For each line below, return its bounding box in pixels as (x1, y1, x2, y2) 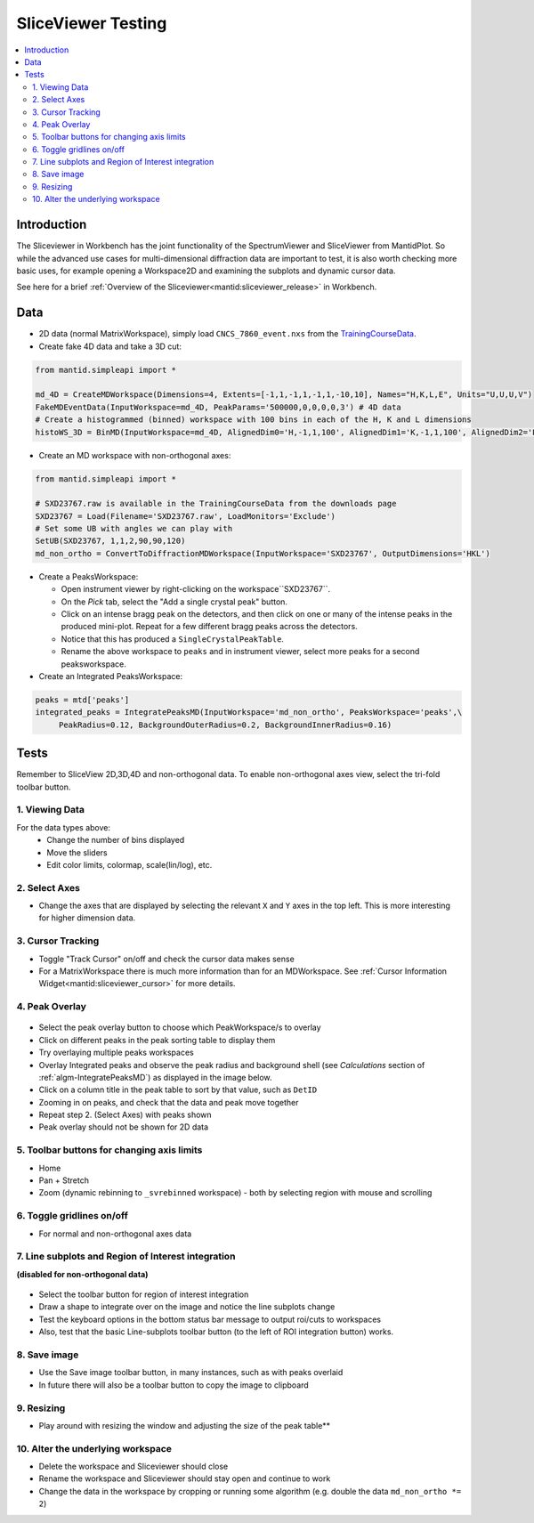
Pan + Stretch (38, 1175, 89, 1186)
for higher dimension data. (38, 912, 136, 923)
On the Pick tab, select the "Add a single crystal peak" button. (61, 596, 288, 607)
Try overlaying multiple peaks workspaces (38, 1047, 195, 1058)
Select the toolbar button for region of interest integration (38, 1289, 249, 1300)
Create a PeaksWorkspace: (38, 571, 139, 582)
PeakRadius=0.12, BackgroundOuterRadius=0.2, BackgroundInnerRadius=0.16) (58, 719, 392, 730)
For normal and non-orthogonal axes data (38, 1228, 192, 1239)
